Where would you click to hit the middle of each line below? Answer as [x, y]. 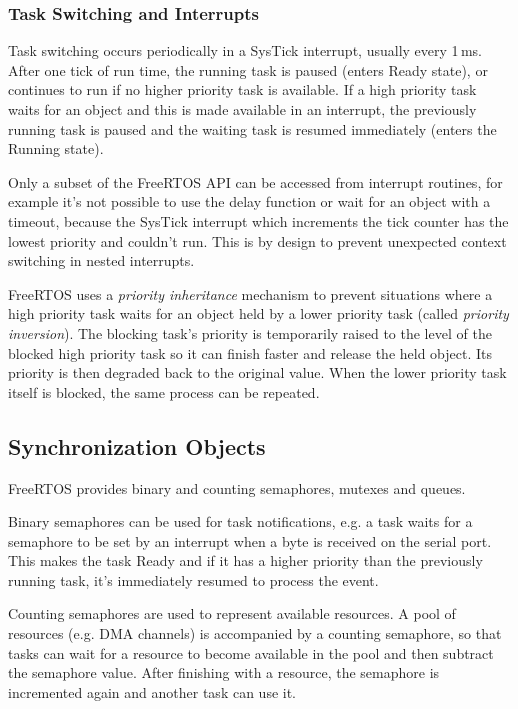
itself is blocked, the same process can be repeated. [164, 391]
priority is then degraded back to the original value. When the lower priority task [257, 372]
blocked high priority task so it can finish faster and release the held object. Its [250, 352]
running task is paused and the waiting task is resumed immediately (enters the [252, 128]
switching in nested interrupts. [101, 260]
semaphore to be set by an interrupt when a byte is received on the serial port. [250, 540]
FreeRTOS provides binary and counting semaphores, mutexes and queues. [237, 487]
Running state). [56, 148]
